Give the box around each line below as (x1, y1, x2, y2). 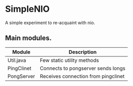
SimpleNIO (5, 3, 50, 15)
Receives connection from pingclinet (39, 73, 125, 80)
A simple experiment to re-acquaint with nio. (5, 20, 95, 26)
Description (68, 48, 97, 55)
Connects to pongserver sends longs (39, 65, 126, 72)
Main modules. (5, 34, 52, 42)
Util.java (7, 57, 26, 63)
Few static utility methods (39, 57, 100, 63)
